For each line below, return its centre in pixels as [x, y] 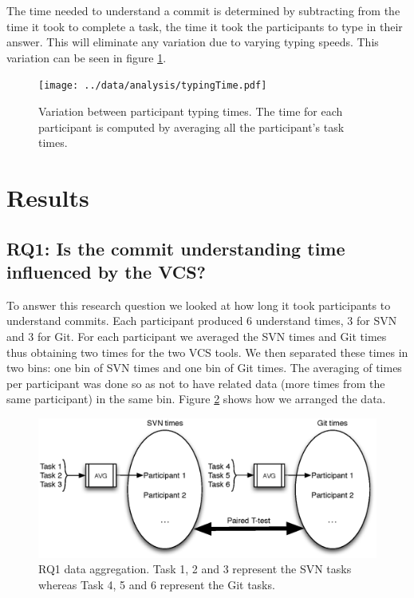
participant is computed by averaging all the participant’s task [191, 127]
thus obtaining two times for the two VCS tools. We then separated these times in [207, 352]
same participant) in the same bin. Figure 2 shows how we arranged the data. [196, 399]
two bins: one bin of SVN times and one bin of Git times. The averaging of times [204, 368]
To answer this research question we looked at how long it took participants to [199, 305]
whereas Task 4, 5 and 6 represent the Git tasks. [157, 584]
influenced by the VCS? [106, 271]
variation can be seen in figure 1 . [87, 57]
